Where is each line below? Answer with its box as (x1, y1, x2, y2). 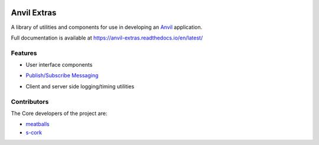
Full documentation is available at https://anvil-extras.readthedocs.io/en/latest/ (11, 34, 203, 41)
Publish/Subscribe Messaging (25, 72, 99, 79)
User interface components (25, 61, 93, 68)
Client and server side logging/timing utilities (25, 83, 135, 90)
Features (11, 49, 37, 57)
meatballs (25, 121, 50, 128)
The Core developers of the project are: (11, 110, 108, 117)
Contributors (11, 97, 49, 106)
